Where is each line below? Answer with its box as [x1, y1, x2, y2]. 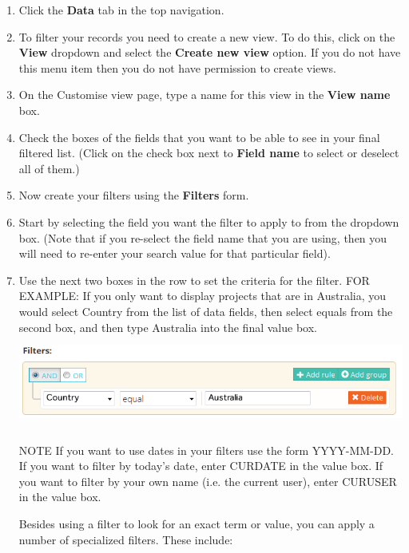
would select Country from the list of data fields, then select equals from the [18, 302, 393, 319]
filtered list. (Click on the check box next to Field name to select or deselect [18, 144, 399, 161]
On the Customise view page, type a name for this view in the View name [18, 86, 391, 103]
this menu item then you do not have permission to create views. [18, 59, 336, 76]
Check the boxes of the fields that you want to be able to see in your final [18, 128, 380, 145]
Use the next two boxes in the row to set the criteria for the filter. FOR [18, 271, 370, 288]
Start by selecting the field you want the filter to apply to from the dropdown [18, 213, 399, 230]
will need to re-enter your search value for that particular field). [18, 245, 331, 262]
